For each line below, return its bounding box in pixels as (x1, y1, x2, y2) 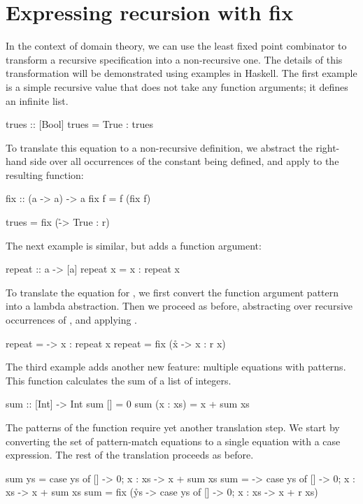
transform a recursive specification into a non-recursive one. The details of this (6, 52, 343, 66)
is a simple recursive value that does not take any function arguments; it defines (6, 79, 348, 94)
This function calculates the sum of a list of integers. (6, 373, 232, 387)
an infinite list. (6, 93, 69, 108)
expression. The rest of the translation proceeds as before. (6, 447, 254, 462)
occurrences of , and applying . (6, 312, 138, 327)
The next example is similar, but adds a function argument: (6, 238, 262, 252)
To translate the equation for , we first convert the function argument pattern (6, 285, 339, 299)
